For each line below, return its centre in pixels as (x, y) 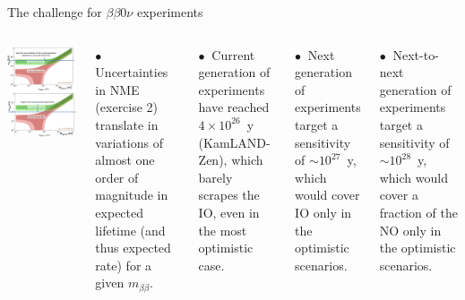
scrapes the (229, 195)
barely (215, 177)
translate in (127, 124)
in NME (117, 89)
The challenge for (55, 12)
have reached (234, 107)
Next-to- (416, 54)
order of (117, 177)
